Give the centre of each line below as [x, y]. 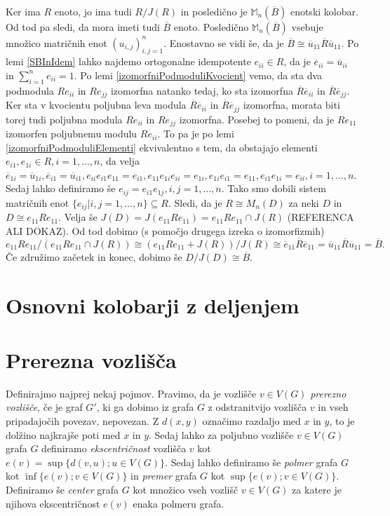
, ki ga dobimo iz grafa [145, 407]
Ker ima [23, 11]
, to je [342, 421]
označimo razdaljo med [251, 421]
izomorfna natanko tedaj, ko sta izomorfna [202, 90]
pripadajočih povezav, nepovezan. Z [82, 421]
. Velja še [78, 217]
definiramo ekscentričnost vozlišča [114, 448]
